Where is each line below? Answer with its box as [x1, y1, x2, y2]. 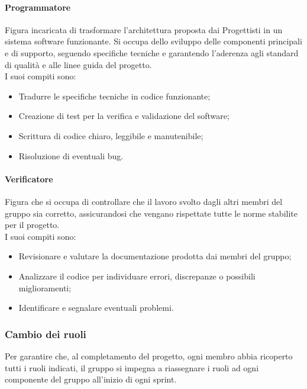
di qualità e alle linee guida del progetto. [5, 58, 152, 70]
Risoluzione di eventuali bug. [18, 149, 124, 162]
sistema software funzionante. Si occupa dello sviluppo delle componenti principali [5, 35, 302, 47]
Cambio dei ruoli [5, 326, 86, 341]
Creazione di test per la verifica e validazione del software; [18, 110, 230, 122]
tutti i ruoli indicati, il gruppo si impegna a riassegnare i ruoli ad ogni [5, 361, 259, 374]
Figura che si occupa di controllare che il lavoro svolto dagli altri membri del [5, 195, 283, 207]
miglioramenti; [18, 281, 72, 294]
